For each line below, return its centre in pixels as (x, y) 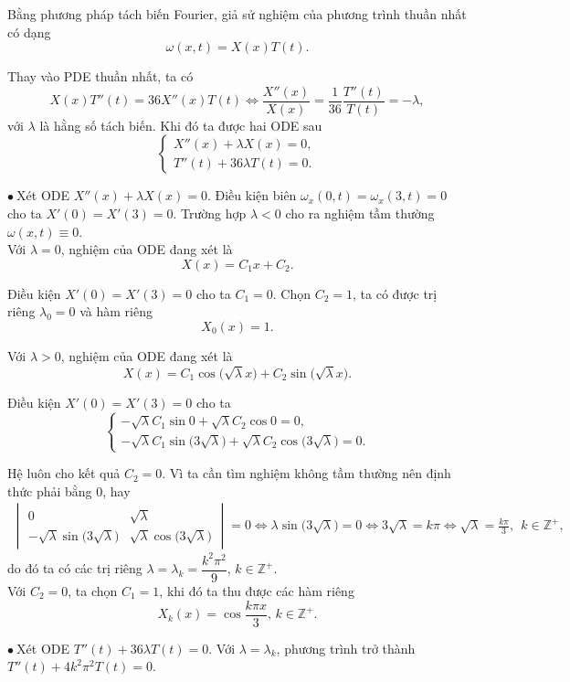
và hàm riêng (116, 311)
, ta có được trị (395, 293)
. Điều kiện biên (252, 195)
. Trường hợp (210, 213)
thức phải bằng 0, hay (69, 490)
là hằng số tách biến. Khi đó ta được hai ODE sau (181, 125)
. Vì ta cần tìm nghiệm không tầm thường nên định (306, 473)
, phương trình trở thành (346, 648)
